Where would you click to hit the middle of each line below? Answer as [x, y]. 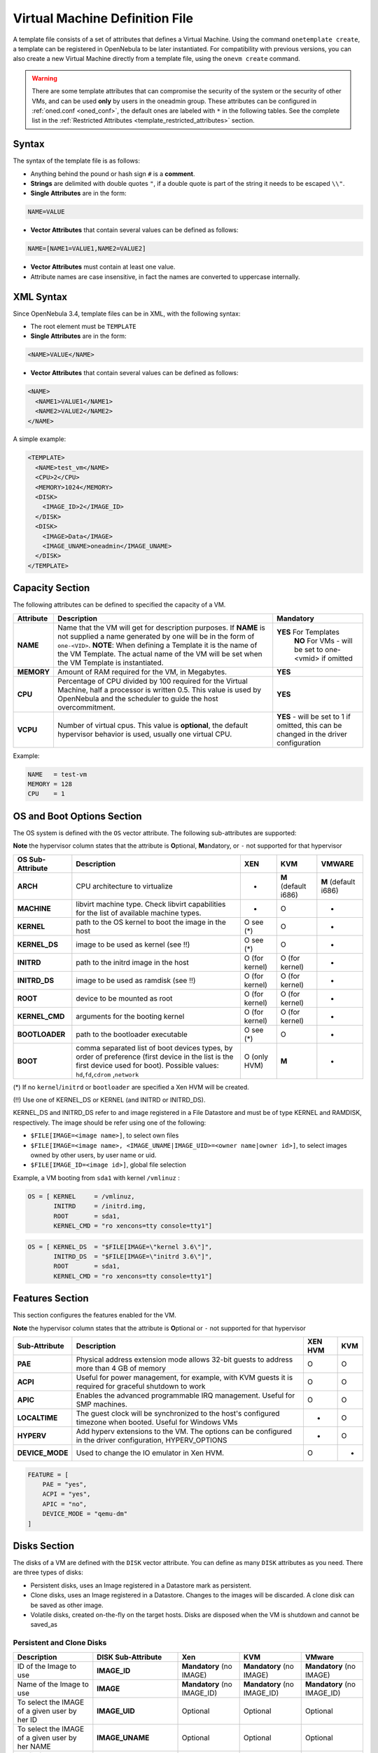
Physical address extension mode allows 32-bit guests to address [184, 1360]
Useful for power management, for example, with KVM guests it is [184, 1378]
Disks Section [44, 1546]
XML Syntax [40, 297]
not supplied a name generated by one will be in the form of [156, 636]
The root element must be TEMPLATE [83, 326]
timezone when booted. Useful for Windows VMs [157, 1422]
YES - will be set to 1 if [314, 717]
